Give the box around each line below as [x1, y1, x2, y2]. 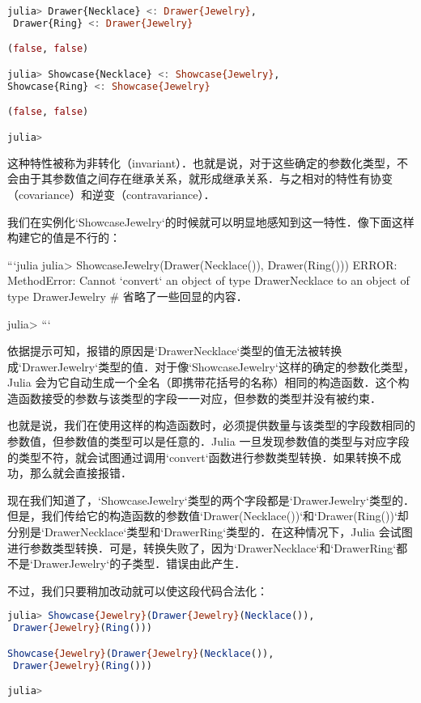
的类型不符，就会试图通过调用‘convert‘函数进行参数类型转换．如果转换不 [7, 448, 390, 465]
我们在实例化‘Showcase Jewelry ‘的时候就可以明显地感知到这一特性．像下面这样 [7, 213, 415, 230]
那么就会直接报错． [29, 464, 132, 481]
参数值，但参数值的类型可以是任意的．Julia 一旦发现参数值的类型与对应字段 [7, 433, 410, 450]
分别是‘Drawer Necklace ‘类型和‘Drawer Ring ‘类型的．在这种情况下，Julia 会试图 [7, 523, 413, 540]
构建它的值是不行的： [7, 229, 121, 246]
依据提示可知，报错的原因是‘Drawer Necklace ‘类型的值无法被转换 [7, 342, 342, 359]
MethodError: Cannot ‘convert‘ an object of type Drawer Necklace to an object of [7, 272, 410, 289]
